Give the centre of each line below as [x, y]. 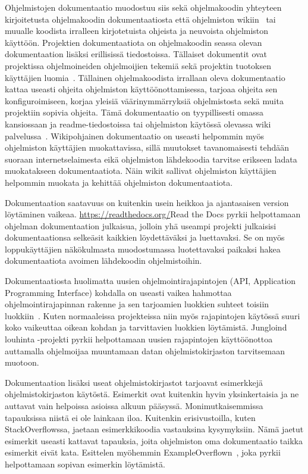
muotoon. [22, 362]
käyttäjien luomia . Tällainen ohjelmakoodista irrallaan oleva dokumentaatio [145, 77]
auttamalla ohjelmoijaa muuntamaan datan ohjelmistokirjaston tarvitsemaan [145, 350]
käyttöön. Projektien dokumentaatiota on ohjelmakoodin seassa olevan [133, 42]
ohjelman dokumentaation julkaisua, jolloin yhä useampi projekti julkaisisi [141, 225]
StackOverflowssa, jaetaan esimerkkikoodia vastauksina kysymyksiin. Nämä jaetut [154, 429]
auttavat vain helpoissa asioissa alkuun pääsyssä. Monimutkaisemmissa [134, 406]
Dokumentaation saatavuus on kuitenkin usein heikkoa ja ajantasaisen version [147, 202]
